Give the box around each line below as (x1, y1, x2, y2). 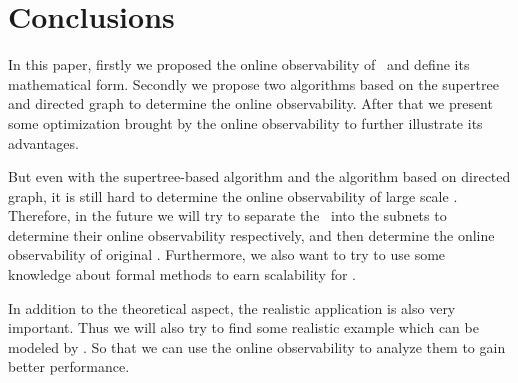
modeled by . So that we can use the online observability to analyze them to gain (8, 336, 506, 357)
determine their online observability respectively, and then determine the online (8, 224, 495, 245)
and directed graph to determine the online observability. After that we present (8, 93, 493, 114)
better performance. (8, 356, 130, 377)
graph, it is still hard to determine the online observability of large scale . (8, 185, 458, 206)
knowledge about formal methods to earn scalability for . (8, 264, 356, 285)
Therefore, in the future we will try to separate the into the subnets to (8, 205, 447, 226)
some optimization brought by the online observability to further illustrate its (8, 112, 483, 133)
